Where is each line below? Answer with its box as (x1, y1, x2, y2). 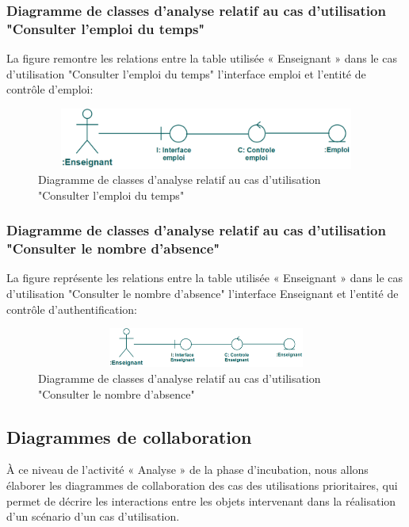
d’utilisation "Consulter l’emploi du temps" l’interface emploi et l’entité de (6, 65, 366, 82)
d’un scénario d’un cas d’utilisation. (6, 508, 180, 525)
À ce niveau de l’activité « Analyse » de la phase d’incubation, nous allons (6, 461, 369, 478)
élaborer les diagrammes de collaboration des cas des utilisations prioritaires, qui (6, 476, 398, 493)
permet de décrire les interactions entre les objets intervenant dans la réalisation (6, 492, 396, 509)
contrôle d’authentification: (6, 300, 137, 317)
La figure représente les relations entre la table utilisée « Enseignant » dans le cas (6, 269, 403, 286)
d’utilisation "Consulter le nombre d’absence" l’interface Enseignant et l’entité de (6, 285, 399, 302)
